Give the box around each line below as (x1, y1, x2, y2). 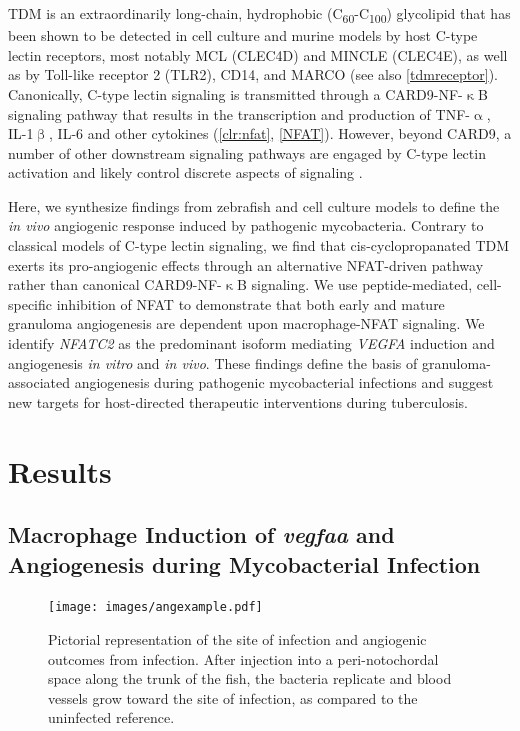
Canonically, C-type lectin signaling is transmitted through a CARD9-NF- (8, 83, 463, 104)
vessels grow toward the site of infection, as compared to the (48, 687, 418, 708)
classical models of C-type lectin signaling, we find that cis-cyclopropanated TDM (8, 235, 510, 256)
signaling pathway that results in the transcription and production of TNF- (8, 103, 470, 124)
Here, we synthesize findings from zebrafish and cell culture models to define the (8, 195, 500, 216)
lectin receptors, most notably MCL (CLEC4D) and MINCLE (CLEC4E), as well (8, 44, 508, 65)
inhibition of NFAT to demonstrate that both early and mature (56, 293, 445, 314)
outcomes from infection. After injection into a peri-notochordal (48, 648, 439, 669)
